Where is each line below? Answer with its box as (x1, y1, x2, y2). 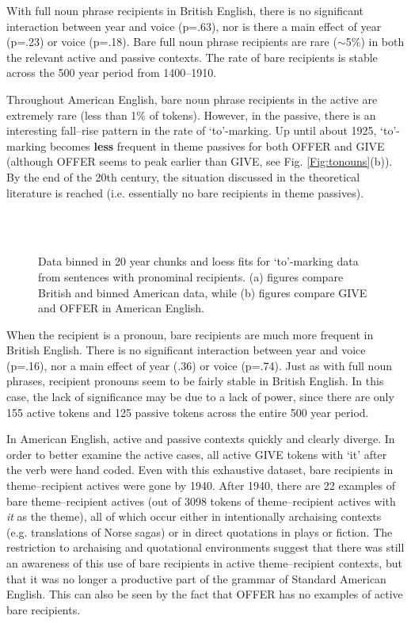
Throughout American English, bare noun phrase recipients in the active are (6, 90, 378, 107)
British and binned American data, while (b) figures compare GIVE (38, 284, 367, 300)
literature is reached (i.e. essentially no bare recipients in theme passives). (6, 184, 364, 201)
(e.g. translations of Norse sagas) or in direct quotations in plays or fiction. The (6, 523, 393, 540)
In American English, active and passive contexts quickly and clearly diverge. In (6, 430, 395, 447)
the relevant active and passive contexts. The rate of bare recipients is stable (6, 48, 378, 65)
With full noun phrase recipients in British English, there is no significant (6, 2, 364, 18)
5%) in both (345, 33, 405, 50)
